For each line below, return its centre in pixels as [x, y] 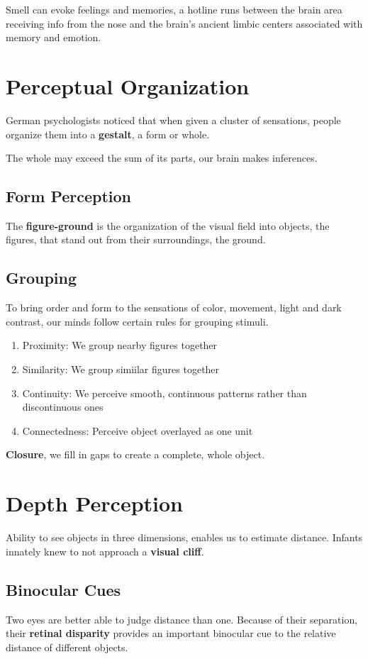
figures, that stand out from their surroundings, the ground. [136, 239]
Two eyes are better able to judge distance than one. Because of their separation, [182, 619]
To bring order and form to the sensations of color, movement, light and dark [174, 308]
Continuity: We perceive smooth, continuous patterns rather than [165, 393]
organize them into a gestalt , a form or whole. [108, 134]
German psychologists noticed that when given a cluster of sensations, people [173, 120]
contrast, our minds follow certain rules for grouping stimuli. [137, 321]
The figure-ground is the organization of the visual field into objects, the [168, 225]
